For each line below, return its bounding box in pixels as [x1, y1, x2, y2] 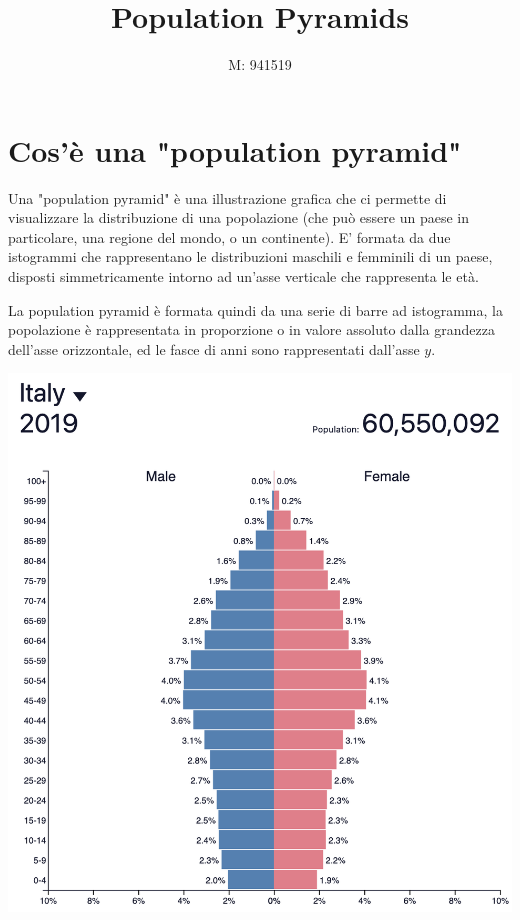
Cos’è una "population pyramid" [8, 129, 462, 170]
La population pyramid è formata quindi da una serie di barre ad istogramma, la [8, 299, 503, 320]
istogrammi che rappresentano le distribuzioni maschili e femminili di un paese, [8, 246, 493, 267]
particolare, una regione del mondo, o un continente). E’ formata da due [8, 226, 451, 247]
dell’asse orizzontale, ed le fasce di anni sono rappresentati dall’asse [8, 338, 420, 359]
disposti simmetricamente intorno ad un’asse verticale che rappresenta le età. [8, 266, 479, 287]
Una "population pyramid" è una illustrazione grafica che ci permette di [8, 187, 447, 208]
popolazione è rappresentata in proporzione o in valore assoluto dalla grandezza [8, 319, 495, 340]
